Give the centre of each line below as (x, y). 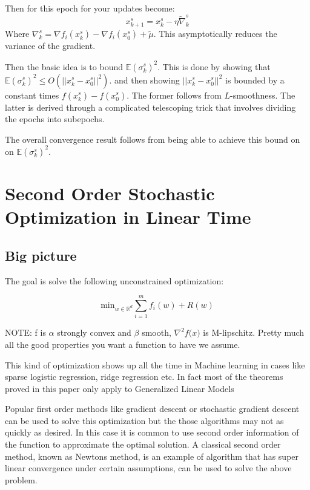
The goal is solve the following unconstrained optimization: (114, 280)
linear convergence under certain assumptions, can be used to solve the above (148, 468)
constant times (32, 95)
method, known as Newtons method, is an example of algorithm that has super (152, 456)
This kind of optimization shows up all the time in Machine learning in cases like (155, 364)
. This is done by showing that (214, 66)
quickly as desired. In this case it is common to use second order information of (152, 432)
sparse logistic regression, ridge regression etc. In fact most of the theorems (144, 377)
